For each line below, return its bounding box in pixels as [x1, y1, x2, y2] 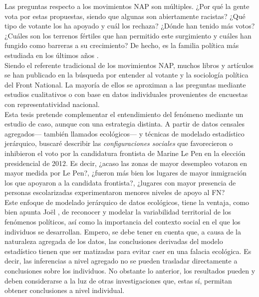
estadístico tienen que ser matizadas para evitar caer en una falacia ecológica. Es [4, 245, 252, 256]
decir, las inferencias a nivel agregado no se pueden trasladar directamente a [4, 255, 238, 266]
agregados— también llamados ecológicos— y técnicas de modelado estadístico [4, 128, 245, 138]
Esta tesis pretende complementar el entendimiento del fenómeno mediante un [4, 108, 244, 119]
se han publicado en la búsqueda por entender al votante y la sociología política [4, 69, 249, 80]
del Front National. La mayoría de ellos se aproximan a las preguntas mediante [4, 79, 246, 89]
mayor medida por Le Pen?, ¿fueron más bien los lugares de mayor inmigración [4, 167, 247, 178]
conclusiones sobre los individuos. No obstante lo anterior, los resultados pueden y [4, 265, 256, 276]
